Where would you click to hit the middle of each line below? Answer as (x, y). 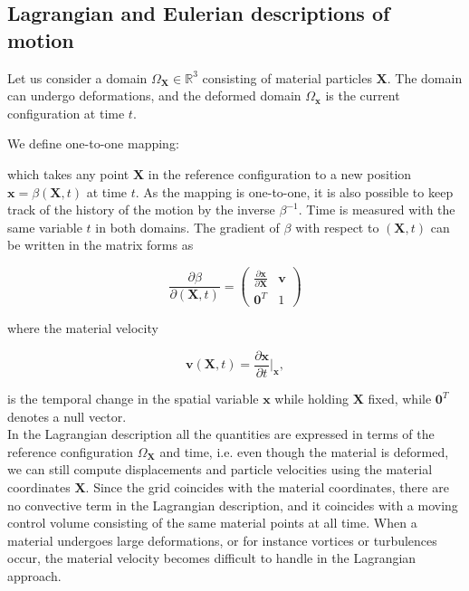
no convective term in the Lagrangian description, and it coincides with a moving (233, 505)
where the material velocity (83, 328)
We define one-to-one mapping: (93, 143)
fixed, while (400, 399)
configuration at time (66, 113)
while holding (312, 399)
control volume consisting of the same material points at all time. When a (212, 523)
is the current (363, 95)
